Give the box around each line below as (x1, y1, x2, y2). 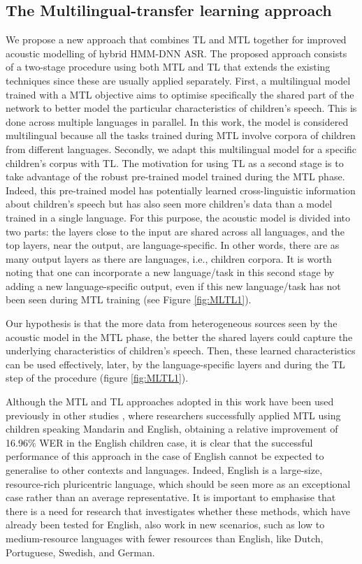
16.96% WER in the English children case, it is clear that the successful (6, 435, 313, 449)
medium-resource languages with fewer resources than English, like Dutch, (6, 530, 324, 545)
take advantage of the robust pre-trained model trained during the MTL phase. (6, 169, 345, 184)
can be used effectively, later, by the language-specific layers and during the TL (6, 356, 345, 371)
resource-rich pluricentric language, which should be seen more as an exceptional (6, 476, 351, 491)
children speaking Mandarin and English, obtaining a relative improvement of (6, 421, 338, 436)
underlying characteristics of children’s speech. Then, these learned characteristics (6, 343, 356, 358)
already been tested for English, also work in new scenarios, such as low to (6, 517, 325, 532)
